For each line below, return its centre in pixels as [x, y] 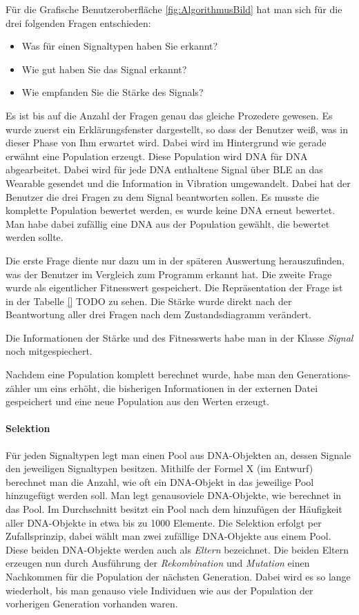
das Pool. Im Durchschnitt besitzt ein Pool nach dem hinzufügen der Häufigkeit [174, 509]
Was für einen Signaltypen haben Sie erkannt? [120, 46]
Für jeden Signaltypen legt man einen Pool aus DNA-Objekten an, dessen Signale [178, 455]
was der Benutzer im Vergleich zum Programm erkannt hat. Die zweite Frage [169, 274]
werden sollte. [35, 237]
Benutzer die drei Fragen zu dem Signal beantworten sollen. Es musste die [163, 196]
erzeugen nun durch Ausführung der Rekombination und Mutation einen [158, 563]
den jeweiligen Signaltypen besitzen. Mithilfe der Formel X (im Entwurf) [159, 468]
